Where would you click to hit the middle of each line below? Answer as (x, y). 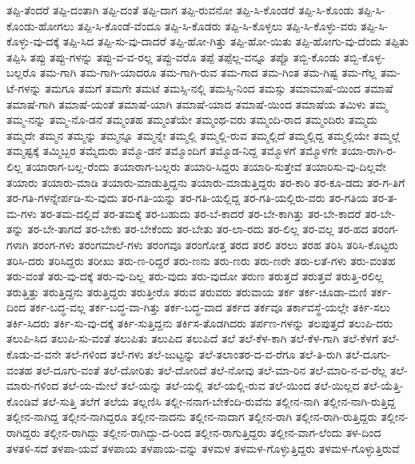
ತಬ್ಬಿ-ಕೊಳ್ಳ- (364, 56)
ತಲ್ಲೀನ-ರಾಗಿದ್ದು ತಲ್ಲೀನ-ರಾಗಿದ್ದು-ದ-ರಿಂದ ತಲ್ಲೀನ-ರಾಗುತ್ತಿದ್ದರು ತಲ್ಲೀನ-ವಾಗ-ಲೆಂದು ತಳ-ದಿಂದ (212, 432)
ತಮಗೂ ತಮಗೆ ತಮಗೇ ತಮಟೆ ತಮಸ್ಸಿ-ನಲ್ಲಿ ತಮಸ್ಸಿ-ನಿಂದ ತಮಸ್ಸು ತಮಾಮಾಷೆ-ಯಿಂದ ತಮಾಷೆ (219, 87)
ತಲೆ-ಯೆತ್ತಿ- (383, 385)
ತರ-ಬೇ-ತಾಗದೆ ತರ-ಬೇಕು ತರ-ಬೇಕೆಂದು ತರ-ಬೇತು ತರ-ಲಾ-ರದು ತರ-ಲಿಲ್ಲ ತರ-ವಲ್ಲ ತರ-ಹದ (198, 229)
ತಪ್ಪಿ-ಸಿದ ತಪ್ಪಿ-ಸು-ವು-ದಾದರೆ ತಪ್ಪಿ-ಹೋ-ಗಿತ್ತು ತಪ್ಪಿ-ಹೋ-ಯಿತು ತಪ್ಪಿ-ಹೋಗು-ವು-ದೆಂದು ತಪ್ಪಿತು (235, 41)
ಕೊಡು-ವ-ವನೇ (34, 354)
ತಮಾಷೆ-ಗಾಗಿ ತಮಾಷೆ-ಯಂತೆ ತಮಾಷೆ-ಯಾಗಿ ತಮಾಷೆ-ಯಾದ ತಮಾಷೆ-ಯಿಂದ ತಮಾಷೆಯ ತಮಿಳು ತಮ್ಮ (197, 103)
